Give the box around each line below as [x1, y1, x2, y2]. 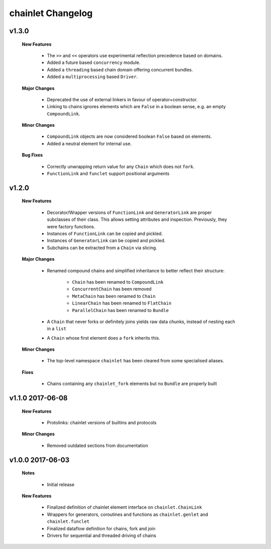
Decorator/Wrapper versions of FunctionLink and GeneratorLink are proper [47, 209, 212, 215]
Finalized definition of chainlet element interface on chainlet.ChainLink [47, 504, 202, 510]
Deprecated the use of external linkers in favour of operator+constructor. [47, 96, 198, 103]
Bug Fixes [22, 152, 43, 158]
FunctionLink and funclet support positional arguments [47, 171, 170, 177]
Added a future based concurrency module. [47, 59, 141, 65]
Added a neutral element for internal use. [47, 140, 132, 146]
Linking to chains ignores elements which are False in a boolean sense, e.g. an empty [47, 104, 226, 110]
